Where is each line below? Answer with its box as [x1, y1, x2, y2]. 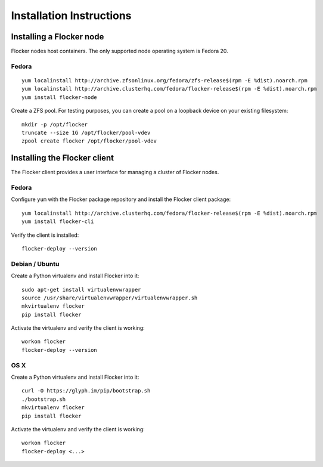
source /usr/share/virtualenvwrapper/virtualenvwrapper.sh [21, 294, 198, 301]
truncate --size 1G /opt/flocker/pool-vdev [21, 129, 151, 136]
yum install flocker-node [21, 94, 98, 101]
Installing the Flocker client [11, 153, 114, 163]
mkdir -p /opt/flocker [21, 121, 88, 128]
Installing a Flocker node [11, 32, 104, 42]
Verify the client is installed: [11, 231, 79, 239]
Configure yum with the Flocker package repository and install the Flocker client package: [11, 196, 231, 203]
